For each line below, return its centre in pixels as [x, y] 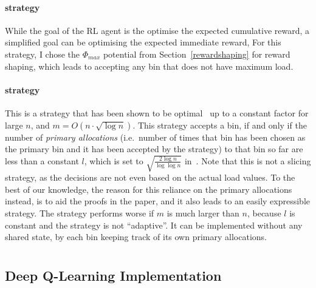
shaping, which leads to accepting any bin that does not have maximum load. [149, 66]
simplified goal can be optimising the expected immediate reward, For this [143, 42]
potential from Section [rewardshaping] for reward [197, 54]
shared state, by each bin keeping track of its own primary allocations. [136, 237]
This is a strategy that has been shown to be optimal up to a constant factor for [157, 112]
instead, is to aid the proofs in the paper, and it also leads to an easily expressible [158, 201]
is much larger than [203, 213]
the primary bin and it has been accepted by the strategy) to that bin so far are [154, 149]
